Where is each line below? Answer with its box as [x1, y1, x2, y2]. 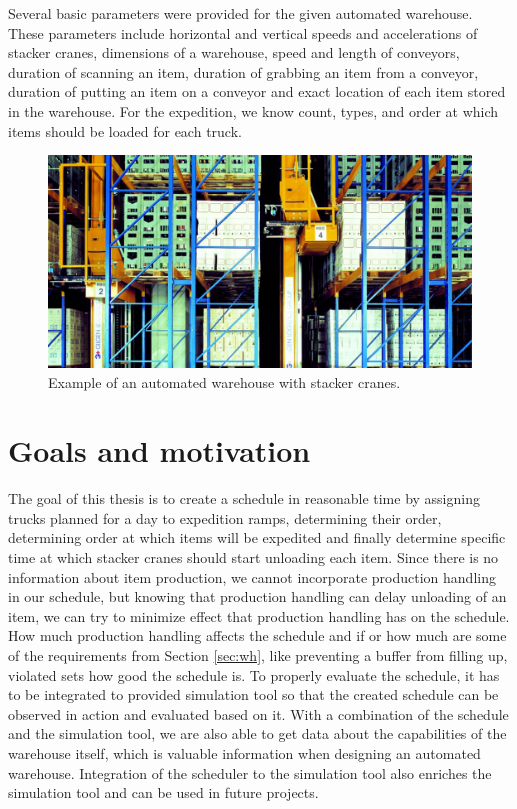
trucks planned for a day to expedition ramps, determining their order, [8, 507, 442, 528]
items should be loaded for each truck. [8, 120, 242, 141]
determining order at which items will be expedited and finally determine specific [8, 527, 506, 548]
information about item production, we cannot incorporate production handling [8, 566, 496, 587]
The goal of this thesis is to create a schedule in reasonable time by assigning [8, 488, 480, 509]
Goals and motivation [8, 430, 311, 471]
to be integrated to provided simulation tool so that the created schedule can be [8, 684, 499, 705]
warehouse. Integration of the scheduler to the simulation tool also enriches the [8, 762, 492, 783]
